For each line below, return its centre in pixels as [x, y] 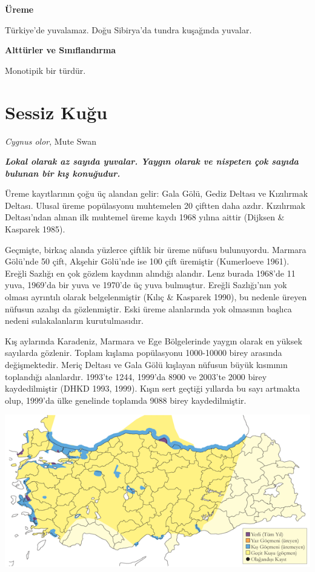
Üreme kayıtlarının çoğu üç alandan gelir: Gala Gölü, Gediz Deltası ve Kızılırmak [157, 193]
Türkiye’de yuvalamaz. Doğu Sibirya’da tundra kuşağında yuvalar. [128, 29]
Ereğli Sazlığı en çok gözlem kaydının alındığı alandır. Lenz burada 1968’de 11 [150, 273]
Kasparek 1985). [35, 229]
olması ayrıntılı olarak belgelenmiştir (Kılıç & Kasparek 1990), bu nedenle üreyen [156, 297]
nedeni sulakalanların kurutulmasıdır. [75, 321]
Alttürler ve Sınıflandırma [61, 50]
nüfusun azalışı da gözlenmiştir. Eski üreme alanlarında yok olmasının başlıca [148, 308]
